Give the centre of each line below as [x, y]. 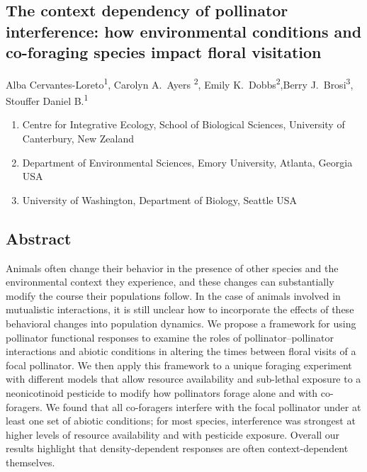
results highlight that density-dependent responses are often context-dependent [177, 448]
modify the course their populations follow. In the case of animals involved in [173, 295]
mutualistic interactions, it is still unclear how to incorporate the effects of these [180, 309]
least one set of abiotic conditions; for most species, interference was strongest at [181, 421]
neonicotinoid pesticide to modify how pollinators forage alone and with [162, 393]
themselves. [30, 462]
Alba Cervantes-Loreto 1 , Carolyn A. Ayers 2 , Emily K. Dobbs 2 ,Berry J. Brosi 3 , [180, 83]
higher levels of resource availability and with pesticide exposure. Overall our [173, 434]
